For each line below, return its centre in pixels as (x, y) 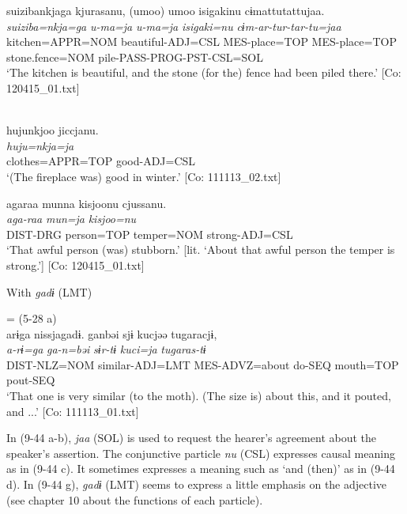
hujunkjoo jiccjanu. (53, 130)
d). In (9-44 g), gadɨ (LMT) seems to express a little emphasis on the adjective (197, 484)
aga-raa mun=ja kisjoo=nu (72, 219)
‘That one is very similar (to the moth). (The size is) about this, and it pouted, (199, 396)
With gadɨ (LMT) (49, 291)
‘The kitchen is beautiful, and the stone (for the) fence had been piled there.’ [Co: (204, 72)
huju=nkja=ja (40, 145)
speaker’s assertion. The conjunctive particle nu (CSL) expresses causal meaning (201, 453)
